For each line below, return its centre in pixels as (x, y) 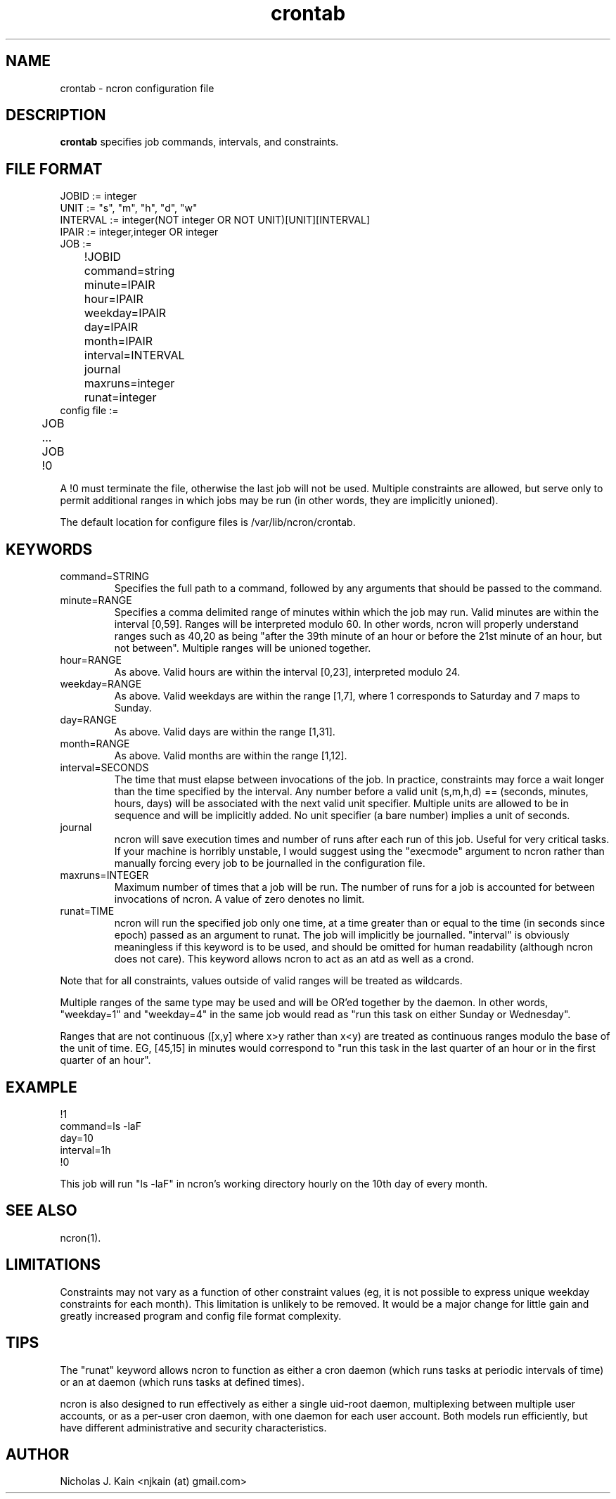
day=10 (77, 1138)
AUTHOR (38, 1454)
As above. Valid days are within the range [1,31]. (225, 732)
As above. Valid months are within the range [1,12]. (231, 756)
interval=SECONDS (104, 768)
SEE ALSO (41, 1211)
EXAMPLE (41, 1087)
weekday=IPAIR (125, 313)
